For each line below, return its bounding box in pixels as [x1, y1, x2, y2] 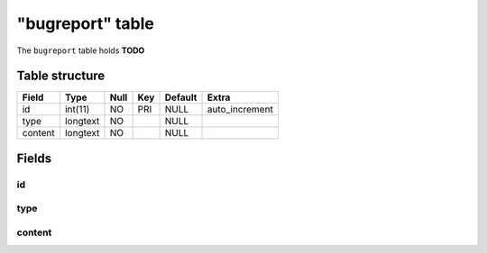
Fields [16, 150, 52, 166]
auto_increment [207, 104, 274, 116]
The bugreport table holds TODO [16, 45, 145, 56]
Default [164, 91, 198, 104]
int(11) [64, 104, 90, 116]
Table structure [16, 68, 106, 84]
